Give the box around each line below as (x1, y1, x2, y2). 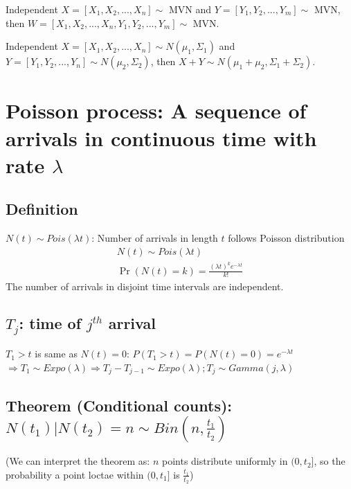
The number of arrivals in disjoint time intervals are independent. (6, 278, 284, 293)
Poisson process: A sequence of (6, 96, 307, 125)
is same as (35, 346, 78, 361)
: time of (19, 312, 82, 334)
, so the (314, 454, 345, 468)
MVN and (168, 2, 211, 16)
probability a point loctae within (6, 467, 144, 481)
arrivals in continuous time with (6, 123, 317, 152)
